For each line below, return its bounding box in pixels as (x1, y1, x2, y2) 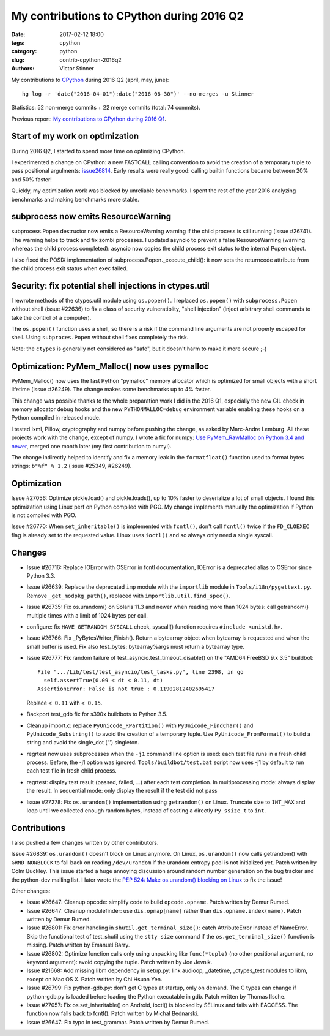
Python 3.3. (26, 572, 56, 580)
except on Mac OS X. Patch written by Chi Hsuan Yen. (26, 975, 163, 983)
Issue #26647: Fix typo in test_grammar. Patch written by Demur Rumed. (26, 1018, 210, 1026)
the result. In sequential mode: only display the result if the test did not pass (26, 787, 218, 795)
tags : (11, 39, 25, 46)
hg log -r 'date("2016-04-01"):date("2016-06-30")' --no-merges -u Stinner (22, 90, 254, 97)
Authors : (11, 65, 35, 72)
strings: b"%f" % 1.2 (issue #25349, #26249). (11, 463, 132, 470)
